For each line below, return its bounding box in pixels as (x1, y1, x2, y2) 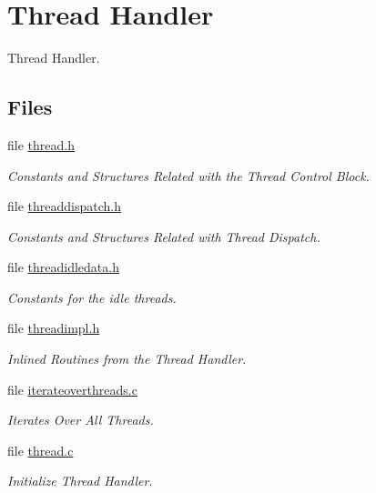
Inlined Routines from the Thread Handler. (7, 349, 247, 368)
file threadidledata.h (7, 257, 119, 277)
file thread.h (7, 135, 75, 154)
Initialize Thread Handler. (7, 471, 153, 490)
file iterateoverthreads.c (7, 379, 137, 398)
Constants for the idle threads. (7, 287, 177, 307)
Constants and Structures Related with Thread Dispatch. (7, 226, 320, 246)
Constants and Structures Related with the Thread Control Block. (7, 166, 370, 185)
